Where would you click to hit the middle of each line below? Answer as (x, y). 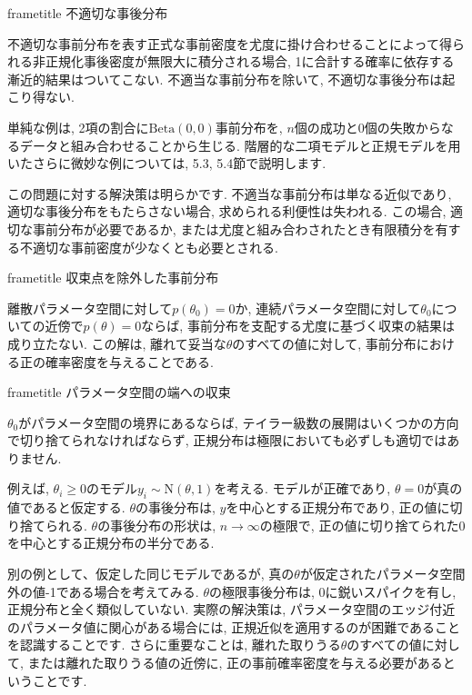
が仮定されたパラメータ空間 (382, 574)
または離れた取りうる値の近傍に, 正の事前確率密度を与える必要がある (235, 663)
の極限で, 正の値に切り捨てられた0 (362, 525)
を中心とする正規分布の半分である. (111, 543)
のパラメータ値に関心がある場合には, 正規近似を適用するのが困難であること (234, 626)
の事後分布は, (176, 507)
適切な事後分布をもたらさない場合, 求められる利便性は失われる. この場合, (227, 211)
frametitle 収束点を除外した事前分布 (113, 278)
